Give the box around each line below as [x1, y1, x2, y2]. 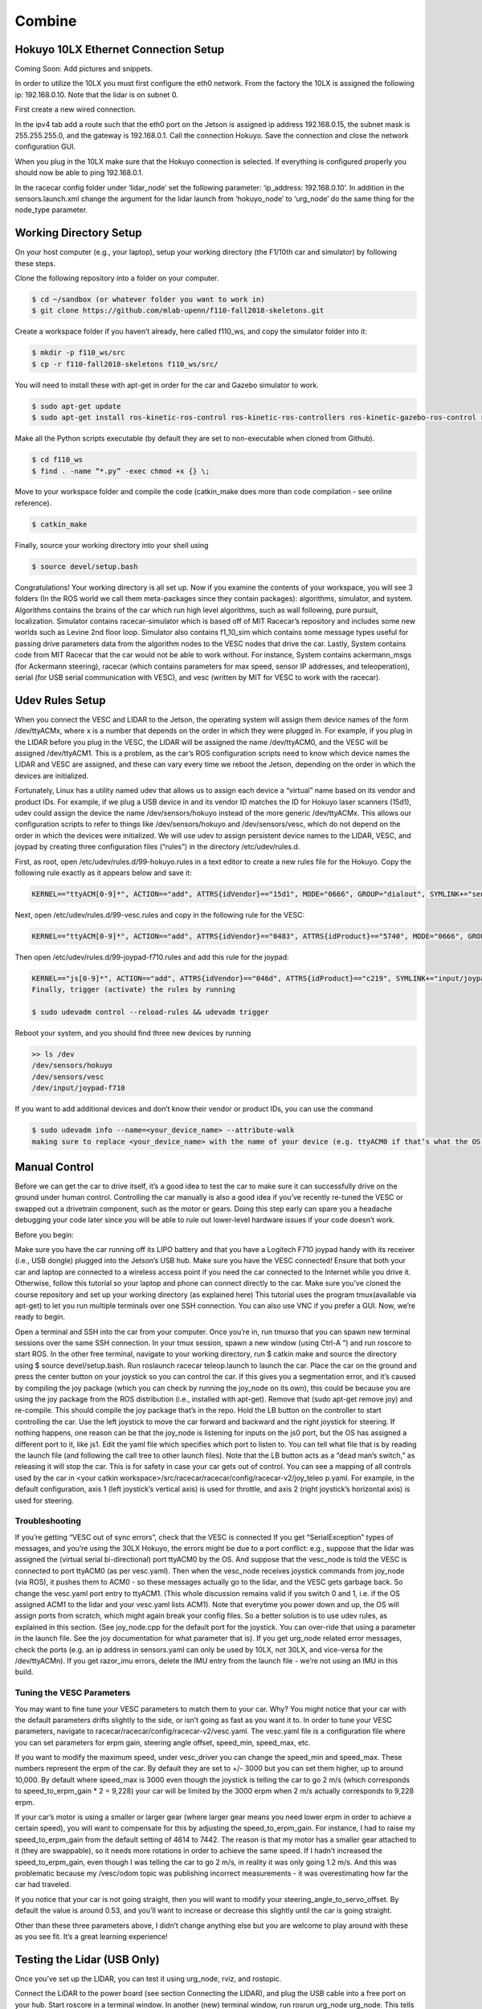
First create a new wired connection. [14, 104, 137, 114]
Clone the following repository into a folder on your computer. [14, 273, 219, 283]
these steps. [14, 258, 56, 268]
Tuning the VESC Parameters [14, 1688, 131, 1699]
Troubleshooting [14, 1516, 82, 1527]
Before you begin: [14, 1230, 74, 1239]
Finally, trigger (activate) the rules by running [31, 985, 236, 994]
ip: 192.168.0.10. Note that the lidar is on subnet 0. [14, 89, 178, 100]
